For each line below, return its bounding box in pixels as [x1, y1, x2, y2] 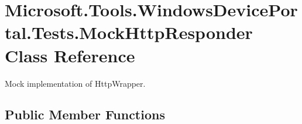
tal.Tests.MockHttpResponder [5, 20, 253, 44]
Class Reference [5, 43, 135, 67]
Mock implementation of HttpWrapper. [5, 77, 146, 89]
